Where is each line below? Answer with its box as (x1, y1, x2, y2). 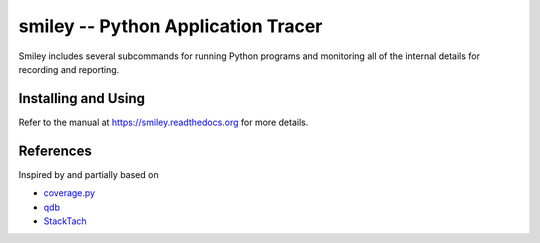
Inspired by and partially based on (18, 168, 159, 180)
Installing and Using (18, 90, 145, 107)
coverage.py (43, 187, 95, 199)
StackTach (43, 215, 87, 227)
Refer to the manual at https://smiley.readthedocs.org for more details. (18, 116, 309, 128)
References (18, 142, 92, 159)
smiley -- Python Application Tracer (18, 15, 323, 37)
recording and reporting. (18, 63, 120, 75)
